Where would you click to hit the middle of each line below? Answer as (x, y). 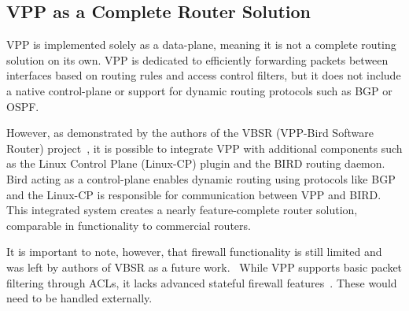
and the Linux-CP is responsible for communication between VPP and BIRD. (194, 194)
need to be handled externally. (79, 298)
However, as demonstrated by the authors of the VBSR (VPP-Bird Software (190, 133)
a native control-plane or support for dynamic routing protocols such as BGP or (199, 90)
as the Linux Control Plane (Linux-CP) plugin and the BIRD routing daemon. (196, 163)
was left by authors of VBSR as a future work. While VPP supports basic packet (204, 267)
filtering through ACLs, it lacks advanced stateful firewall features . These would (202, 282)
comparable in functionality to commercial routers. (129, 225)
